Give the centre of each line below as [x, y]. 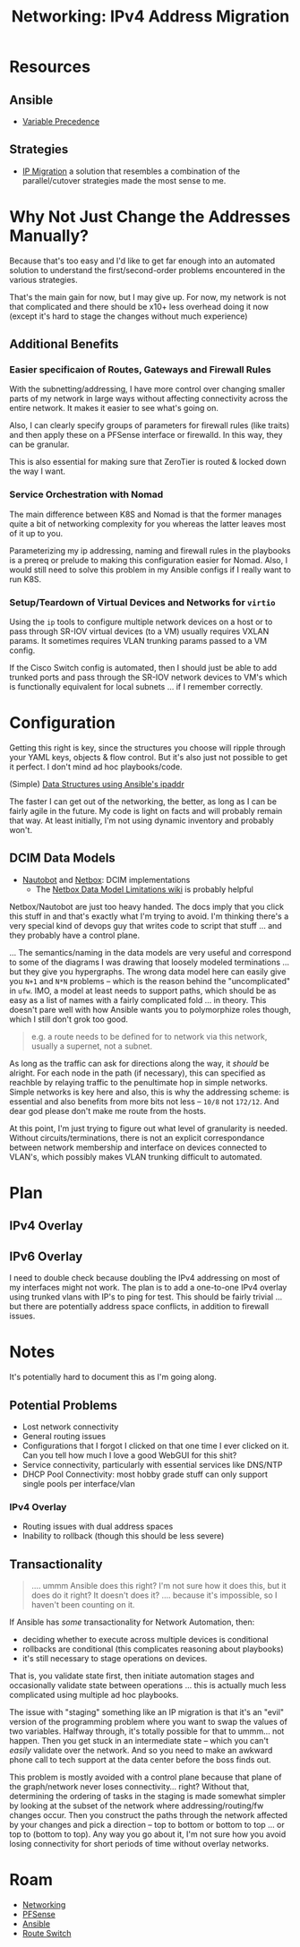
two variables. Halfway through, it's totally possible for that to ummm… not [147, 1731]
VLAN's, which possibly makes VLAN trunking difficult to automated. [136, 1156]
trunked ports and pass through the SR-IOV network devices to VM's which [149, 677]
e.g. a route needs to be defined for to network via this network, [149, 1036]
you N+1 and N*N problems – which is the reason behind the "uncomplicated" [150, 981]
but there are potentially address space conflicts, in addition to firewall [139, 1307]
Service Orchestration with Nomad [86, 494]
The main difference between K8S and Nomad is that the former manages [146, 514]
